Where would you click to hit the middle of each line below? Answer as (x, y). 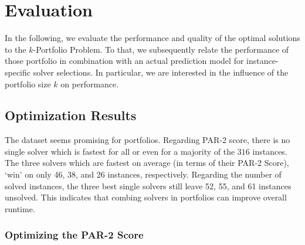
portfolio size (28, 84)
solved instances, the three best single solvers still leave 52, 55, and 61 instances (148, 186)
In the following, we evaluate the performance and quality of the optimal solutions (152, 38)
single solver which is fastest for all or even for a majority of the (120, 151)
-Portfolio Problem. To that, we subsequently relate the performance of (161, 49)
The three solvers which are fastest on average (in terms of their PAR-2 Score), (147, 163)
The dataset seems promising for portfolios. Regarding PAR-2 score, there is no (148, 140)
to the (16, 49)
